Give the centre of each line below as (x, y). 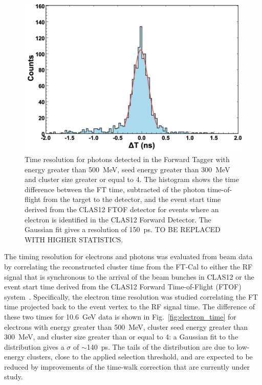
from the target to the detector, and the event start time (132, 199)
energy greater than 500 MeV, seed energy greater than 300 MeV (127, 169)
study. (14, 377)
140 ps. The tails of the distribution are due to (160, 346)
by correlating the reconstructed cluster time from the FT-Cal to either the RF (128, 266)
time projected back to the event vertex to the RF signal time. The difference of (130, 307)
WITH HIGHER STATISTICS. (74, 239)
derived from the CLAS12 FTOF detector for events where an (122, 209)
